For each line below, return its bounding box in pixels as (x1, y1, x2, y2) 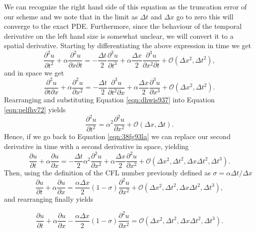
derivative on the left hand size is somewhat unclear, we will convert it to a (4, 30, 234, 41)
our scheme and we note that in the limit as (4, 11, 138, 21)
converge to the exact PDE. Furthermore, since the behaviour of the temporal (4, 21, 242, 31)
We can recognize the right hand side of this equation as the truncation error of (4, 1, 247, 11)
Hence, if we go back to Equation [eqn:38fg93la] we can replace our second (4, 131, 231, 142)
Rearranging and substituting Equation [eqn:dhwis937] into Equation (4, 94, 215, 105)
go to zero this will (176, 11, 234, 21)
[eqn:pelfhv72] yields (4, 104, 66, 114)
